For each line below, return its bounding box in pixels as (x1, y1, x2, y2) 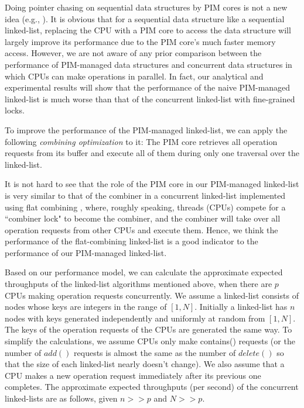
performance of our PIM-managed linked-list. (5, 246, 167, 258)
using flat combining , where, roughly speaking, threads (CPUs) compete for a (5, 200, 286, 213)
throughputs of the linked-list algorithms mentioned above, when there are (5, 278, 272, 290)
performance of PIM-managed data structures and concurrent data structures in (5, 58, 292, 70)
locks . (5, 104, 25, 116)
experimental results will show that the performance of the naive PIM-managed (5, 81, 291, 94)
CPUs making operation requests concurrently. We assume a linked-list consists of (5, 289, 299, 301)
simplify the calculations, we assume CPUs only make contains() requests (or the (5, 335, 295, 347)
